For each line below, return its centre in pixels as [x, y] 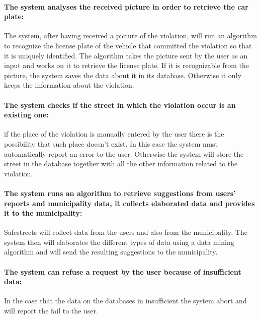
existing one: [26, 115]
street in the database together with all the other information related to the [121, 164]
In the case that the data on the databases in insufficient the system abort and [125, 301]
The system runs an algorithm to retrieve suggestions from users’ [120, 193]
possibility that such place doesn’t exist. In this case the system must [111, 143]
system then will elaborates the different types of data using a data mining [119, 242]
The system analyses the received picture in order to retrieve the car [126, 6]
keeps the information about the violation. [69, 85]
